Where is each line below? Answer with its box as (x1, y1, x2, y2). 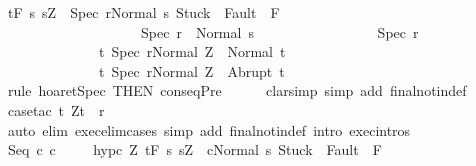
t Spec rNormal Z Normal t (98, 41, 286, 62)
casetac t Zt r (7, 99, 105, 120)
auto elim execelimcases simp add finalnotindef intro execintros (7, 119, 411, 140)
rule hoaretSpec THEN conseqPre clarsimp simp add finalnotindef (7, 80, 467, 101)
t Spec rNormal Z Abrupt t (98, 60, 285, 81)
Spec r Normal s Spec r (140, 21, 419, 42)
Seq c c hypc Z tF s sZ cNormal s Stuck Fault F (7, 139, 382, 160)
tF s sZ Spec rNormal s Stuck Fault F (7, 2, 280, 22)
